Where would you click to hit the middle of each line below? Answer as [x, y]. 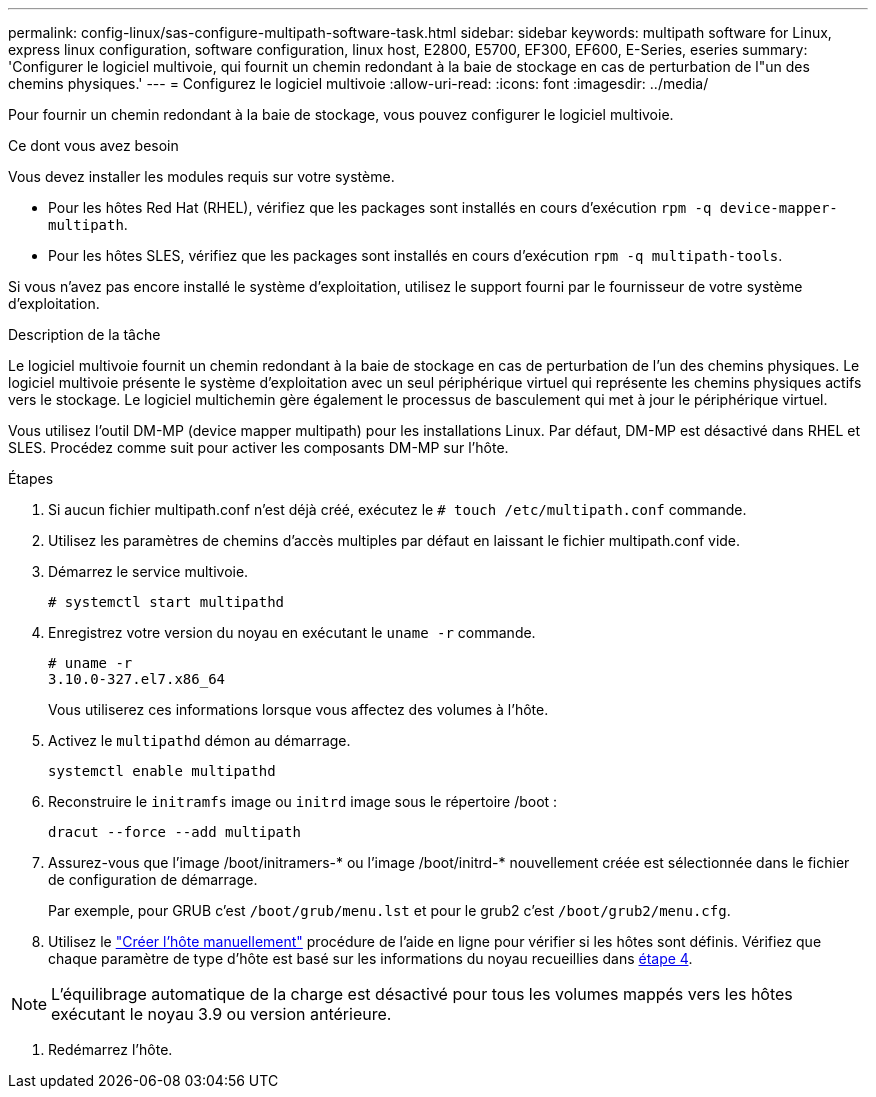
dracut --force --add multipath [174, 832]
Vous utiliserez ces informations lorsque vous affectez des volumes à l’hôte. [298, 709]
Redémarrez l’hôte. [110, 1049]
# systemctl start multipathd [166, 602]
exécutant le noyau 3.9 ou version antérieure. [221, 1014]
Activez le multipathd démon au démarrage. [199, 740]
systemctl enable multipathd [162, 771]
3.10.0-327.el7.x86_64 [137, 679]
